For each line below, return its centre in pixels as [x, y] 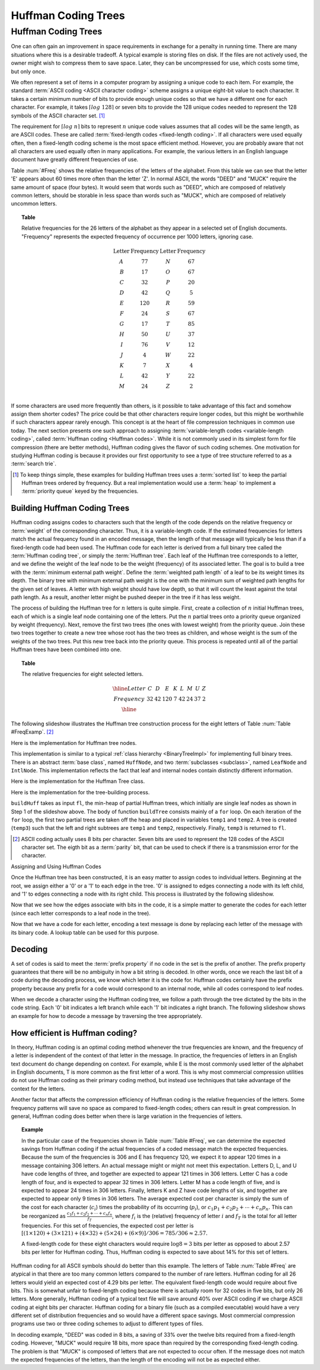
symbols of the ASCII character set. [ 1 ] [58, 115]
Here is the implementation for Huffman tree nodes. [74, 743]
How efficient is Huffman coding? [74, 1033]
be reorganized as [44, 1216]
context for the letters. [38, 1089]
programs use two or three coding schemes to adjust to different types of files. [107, 1324]
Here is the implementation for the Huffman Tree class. [78, 781]
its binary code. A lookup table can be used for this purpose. [85, 933]
